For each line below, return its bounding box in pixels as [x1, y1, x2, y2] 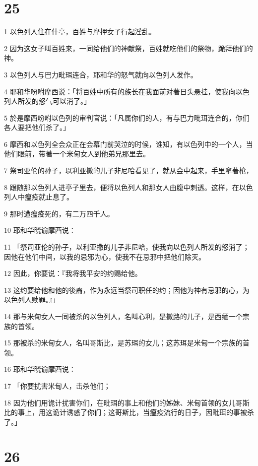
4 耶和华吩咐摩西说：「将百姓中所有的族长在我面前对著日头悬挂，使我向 [4, 86, 236, 96]
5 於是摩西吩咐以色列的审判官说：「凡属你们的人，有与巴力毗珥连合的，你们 [4, 112, 250, 123]
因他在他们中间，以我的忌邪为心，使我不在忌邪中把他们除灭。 [4, 251, 205, 262]
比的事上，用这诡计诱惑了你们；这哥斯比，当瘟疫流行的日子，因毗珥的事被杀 [4, 407, 254, 417]
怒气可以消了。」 [38, 96, 91, 106]
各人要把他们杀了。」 [4, 122, 70, 133]
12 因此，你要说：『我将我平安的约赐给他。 [4, 268, 142, 278]
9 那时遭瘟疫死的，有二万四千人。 [4, 208, 114, 218]
